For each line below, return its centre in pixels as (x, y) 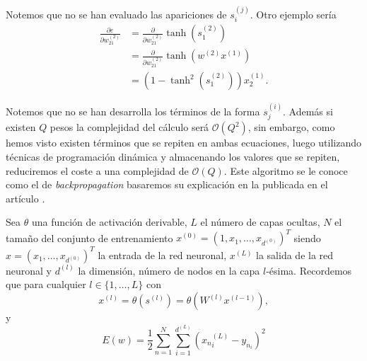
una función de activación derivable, (109, 222)
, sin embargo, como (291, 127)
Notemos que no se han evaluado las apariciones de (116, 14)
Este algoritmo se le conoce (289, 170)
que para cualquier (46, 284)
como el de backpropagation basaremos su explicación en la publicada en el (167, 184)
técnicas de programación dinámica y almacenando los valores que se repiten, (173, 156)
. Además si (308, 111)
